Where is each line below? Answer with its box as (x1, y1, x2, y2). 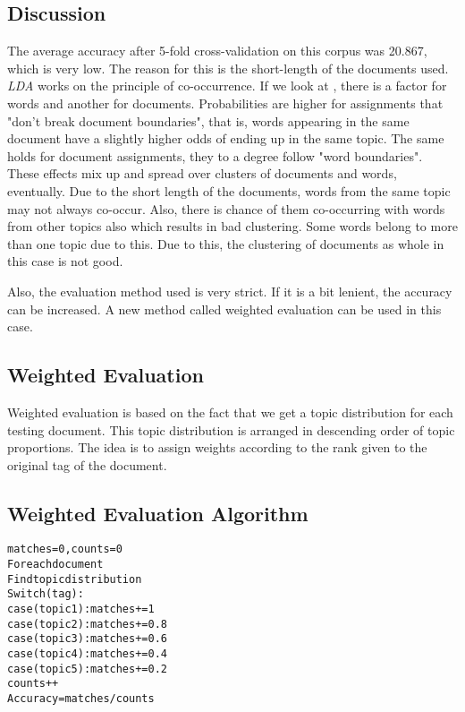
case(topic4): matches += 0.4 (7, 648, 168, 661)
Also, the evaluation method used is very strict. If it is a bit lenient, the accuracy (7, 281, 452, 300)
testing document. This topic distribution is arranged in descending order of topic (7, 420, 455, 439)
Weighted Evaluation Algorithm (7, 499, 309, 527)
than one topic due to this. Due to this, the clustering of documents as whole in (7, 234, 444, 253)
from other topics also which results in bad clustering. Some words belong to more (7, 217, 458, 236)
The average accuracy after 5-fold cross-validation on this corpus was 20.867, (7, 41, 427, 60)
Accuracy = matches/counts (7, 692, 155, 706)
